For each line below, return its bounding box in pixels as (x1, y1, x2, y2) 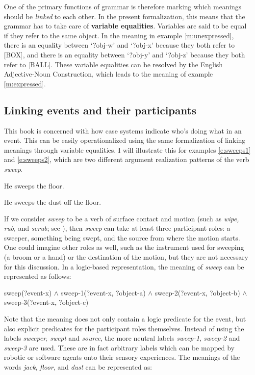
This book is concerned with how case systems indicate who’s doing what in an (4, 125, 242, 135)
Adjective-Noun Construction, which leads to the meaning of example (4, 69, 213, 79)
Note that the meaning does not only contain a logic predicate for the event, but (4, 314, 246, 324)
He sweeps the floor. (4, 180, 64, 190)
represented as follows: (4, 271, 71, 281)
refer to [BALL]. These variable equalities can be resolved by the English (4, 59, 223, 69)
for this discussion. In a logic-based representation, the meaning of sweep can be (4, 261, 244, 271)
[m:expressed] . (4, 78, 46, 88)
